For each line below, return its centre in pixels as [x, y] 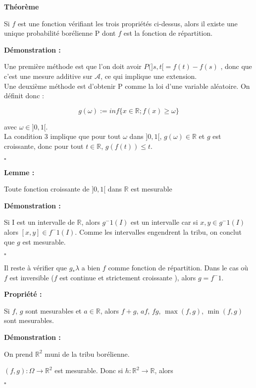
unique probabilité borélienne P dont [60, 33]
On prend [19, 354]
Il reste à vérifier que [35, 268]
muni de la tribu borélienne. [87, 354]
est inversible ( [32, 277]
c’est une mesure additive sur [48, 76]
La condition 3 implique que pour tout [62, 136]
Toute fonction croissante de [47, 189]
